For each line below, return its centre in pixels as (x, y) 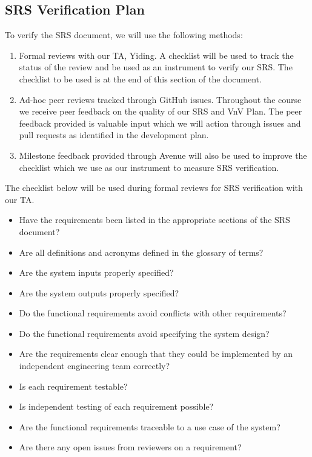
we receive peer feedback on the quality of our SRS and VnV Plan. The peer (161, 111)
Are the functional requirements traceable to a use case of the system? (150, 426)
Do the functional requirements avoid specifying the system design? (144, 333)
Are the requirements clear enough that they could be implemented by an (156, 354)
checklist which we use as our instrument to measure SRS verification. (149, 167)
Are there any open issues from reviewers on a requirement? (130, 447)
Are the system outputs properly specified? (99, 292)
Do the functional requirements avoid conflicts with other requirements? (153, 313)
